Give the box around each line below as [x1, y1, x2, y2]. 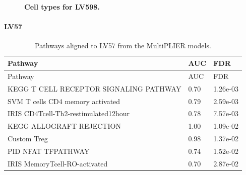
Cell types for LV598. [24, 2, 100, 12]
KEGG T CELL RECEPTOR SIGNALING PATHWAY [8, 83, 181, 94]
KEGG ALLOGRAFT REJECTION [8, 121, 121, 131]
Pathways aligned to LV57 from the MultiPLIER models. [35, 40, 211, 51]
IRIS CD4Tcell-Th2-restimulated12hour [8, 108, 130, 119]
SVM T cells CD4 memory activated [8, 96, 120, 106]
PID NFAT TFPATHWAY [8, 145, 90, 156]
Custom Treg [8, 133, 48, 144]
